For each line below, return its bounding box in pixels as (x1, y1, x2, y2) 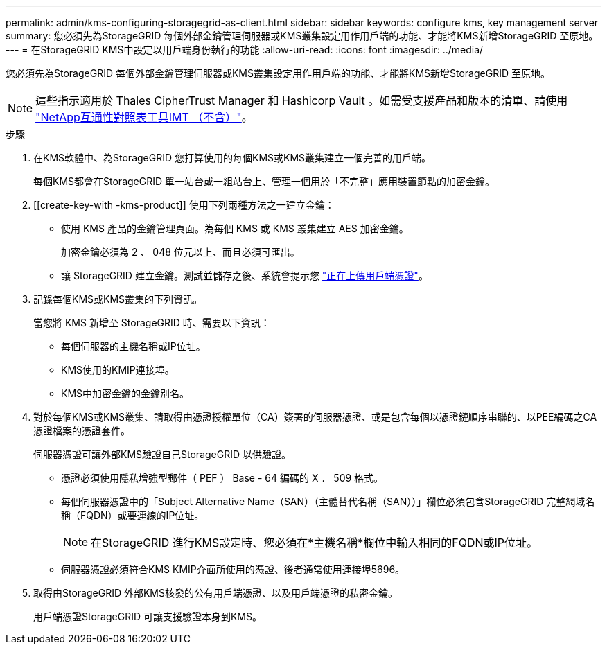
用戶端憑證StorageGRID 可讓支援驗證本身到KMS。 (33, 611, 262, 622)
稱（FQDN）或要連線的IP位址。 (61, 509, 204, 521)
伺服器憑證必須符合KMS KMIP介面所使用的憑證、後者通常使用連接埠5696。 (61, 563, 405, 575)
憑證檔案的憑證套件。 (33, 425, 130, 437)
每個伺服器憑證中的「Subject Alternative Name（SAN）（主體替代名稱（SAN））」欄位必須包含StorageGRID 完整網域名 (61, 495, 595, 507)
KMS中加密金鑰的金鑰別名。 (61, 387, 190, 399)
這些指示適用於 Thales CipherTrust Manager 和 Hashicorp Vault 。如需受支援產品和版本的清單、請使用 (35, 94, 568, 107)
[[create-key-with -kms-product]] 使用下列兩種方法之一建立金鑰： (33, 199, 335, 211)
